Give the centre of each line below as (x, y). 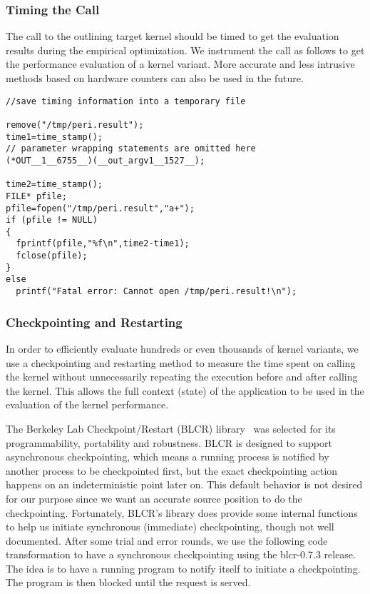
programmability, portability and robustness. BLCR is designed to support (169, 442)
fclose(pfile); (52, 256)
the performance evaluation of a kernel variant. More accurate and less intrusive (180, 64)
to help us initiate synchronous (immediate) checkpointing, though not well (170, 527)
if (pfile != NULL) (52, 220)
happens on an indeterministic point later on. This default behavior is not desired (184, 484)
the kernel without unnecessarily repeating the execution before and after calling (182, 377)
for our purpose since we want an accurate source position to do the (154, 498)
